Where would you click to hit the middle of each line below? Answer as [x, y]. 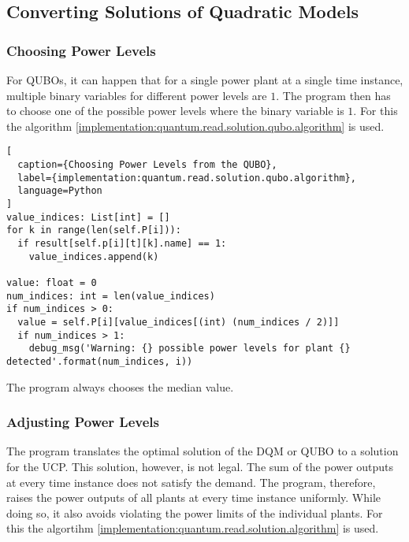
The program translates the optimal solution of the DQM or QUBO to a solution [203, 451]
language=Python [60, 191]
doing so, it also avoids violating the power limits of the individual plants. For [195, 512]
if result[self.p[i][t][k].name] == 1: [122, 243]
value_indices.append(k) [94, 256]
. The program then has [333, 95]
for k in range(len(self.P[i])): [94, 230]
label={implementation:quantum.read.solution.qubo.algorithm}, [187, 178]
